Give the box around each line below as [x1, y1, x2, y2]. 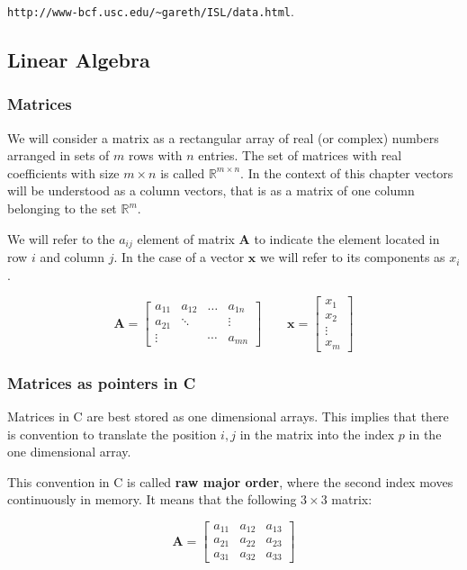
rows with [129, 146, 183, 165]
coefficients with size [7, 163, 120, 182]
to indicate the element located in [254, 229, 440, 248]
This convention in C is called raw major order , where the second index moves [7, 472, 454, 491]
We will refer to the [7, 229, 115, 248]
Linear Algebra [7, 46, 150, 74]
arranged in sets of [7, 146, 110, 165]
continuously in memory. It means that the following [7, 490, 297, 509]
